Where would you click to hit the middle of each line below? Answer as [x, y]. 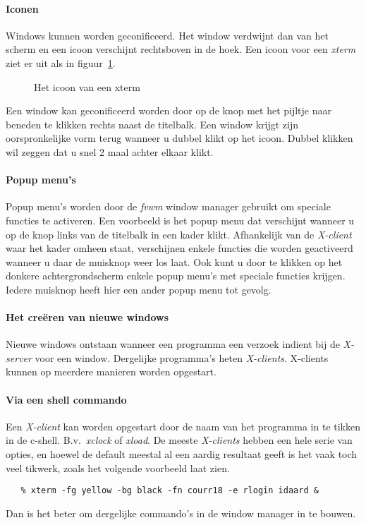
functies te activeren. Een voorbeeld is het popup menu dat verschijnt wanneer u [180, 220]
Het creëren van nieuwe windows [87, 317]
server [19, 357]
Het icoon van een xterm [87, 86]
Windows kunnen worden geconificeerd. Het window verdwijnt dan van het [167, 35]
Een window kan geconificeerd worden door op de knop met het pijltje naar [169, 110]
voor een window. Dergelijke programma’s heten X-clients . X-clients [182, 357]
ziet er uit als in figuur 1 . [61, 62]
